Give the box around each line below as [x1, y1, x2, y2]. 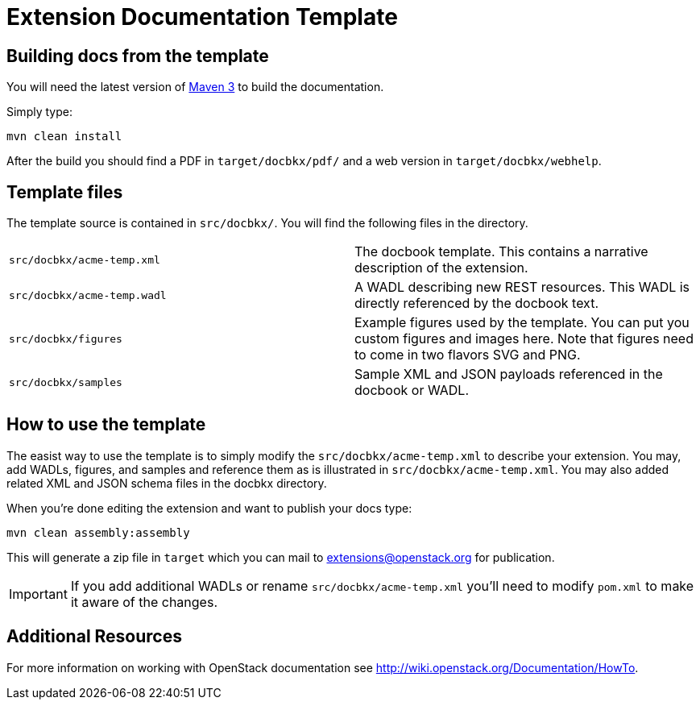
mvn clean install [6, 130, 122, 143]
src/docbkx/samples [9, 376, 122, 388]
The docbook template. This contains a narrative [354, 243, 648, 260]
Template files [6, 181, 123, 202]
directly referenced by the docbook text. [354, 295, 599, 312]
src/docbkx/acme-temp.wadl [9, 289, 167, 301]
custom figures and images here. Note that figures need [354, 330, 694, 347]
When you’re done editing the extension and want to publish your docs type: [6, 500, 412, 515]
